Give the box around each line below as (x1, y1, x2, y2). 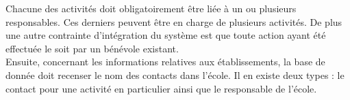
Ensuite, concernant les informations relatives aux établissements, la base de (5, 54, 325, 69)
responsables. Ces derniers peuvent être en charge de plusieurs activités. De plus (5, 14, 342, 29)
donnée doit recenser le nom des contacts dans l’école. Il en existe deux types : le (5, 67, 345, 82)
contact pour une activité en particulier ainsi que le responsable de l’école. (5, 81, 317, 95)
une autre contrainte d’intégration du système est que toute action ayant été (5, 28, 326, 42)
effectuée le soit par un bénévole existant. (5, 41, 179, 55)
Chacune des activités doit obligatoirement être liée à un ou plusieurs (5, 1, 297, 15)
